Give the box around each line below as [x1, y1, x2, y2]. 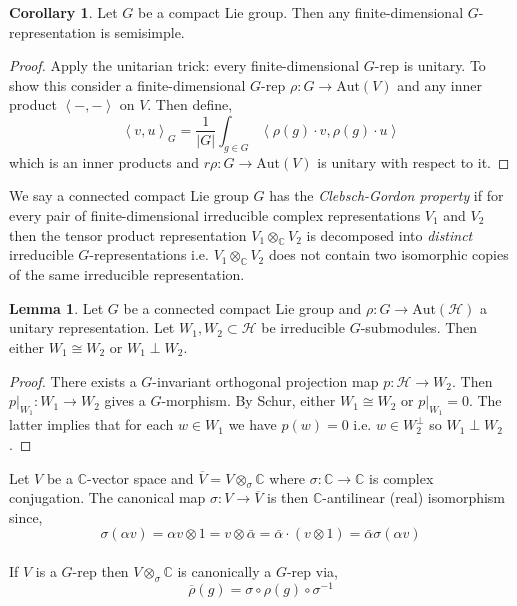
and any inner [397, 74, 483, 95]
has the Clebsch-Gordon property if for [269, 185, 504, 206]
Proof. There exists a [9, 370, 137, 391]
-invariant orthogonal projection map [152, 370, 379, 391]
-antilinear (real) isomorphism [322, 487, 506, 508]
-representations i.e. [89, 244, 209, 265]
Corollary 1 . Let [9, 2, 118, 22]
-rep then [72, 561, 129, 582]
